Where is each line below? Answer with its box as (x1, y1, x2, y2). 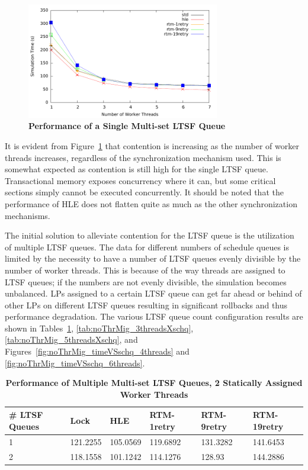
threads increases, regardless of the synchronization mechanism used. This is (5, 151, 281, 163)
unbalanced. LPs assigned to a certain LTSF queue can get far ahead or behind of (5, 287, 302, 300)
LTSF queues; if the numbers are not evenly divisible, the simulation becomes (5, 275, 287, 288)
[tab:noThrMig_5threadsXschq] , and (5, 333, 138, 346)
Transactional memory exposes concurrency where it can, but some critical (5, 174, 276, 186)
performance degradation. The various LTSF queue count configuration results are (5, 310, 303, 323)
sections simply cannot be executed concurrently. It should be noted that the (5, 186, 284, 198)
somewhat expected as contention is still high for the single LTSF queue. (5, 163, 268, 175)
